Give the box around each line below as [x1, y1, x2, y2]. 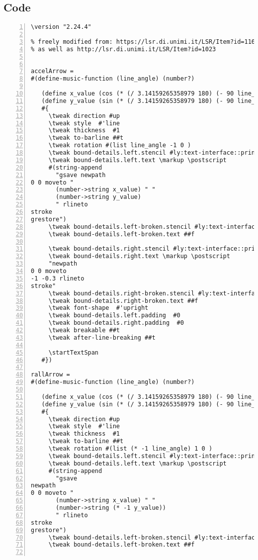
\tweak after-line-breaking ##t [48, 334, 156, 341]
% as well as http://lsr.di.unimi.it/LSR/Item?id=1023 [31, 45, 216, 53]
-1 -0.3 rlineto [31, 275, 85, 282]
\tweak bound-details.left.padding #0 [48, 312, 180, 319]
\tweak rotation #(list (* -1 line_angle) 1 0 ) [48, 445, 213, 453]
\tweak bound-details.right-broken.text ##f [48, 297, 198, 304]
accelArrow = [31, 68, 74, 75]
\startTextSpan [48, 349, 99, 356]
